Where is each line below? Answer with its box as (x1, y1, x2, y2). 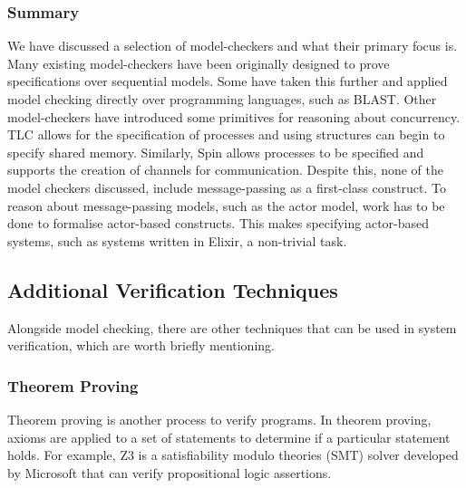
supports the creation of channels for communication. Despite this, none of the (7, 160, 443, 179)
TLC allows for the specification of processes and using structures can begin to (7, 125, 445, 144)
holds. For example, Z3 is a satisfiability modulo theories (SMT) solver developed (7, 445, 459, 464)
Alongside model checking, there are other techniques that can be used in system (7, 318, 457, 337)
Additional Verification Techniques (7, 275, 338, 303)
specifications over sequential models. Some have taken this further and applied (7, 72, 448, 91)
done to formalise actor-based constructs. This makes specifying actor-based (7, 214, 430, 233)
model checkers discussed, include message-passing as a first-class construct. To (7, 177, 447, 196)
